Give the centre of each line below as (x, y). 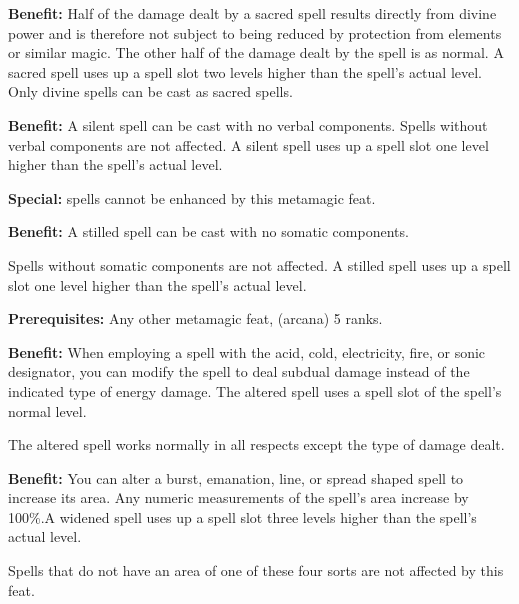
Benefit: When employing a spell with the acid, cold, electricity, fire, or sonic (247, 351)
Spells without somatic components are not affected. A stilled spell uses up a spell (259, 264)
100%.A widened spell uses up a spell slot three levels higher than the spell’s (242, 516)
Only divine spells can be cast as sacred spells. (150, 91)
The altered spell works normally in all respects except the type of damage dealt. (256, 444)
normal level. (47, 410)
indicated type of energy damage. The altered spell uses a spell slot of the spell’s (255, 390)
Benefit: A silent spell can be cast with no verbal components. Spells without (248, 124)
